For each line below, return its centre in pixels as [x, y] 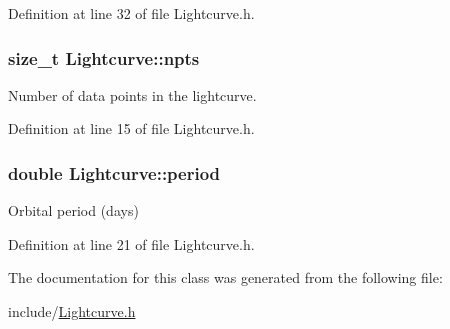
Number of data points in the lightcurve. [132, 94]
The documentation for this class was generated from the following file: [225, 277]
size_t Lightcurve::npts [104, 57]
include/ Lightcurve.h [72, 311]
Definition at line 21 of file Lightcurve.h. [131, 243]
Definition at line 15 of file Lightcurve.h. [131, 128]
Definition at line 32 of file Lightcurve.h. [131, 13]
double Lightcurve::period [114, 172]
